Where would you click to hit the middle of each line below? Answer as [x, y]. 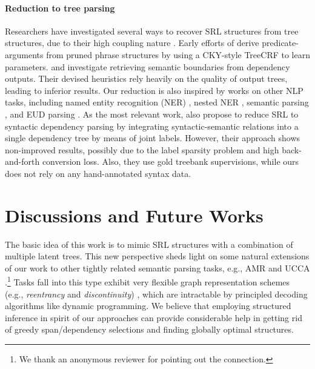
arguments [24, 54]
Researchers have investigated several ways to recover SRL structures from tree [152, 31]
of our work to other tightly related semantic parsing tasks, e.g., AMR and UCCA [157, 268]
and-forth [22, 161]
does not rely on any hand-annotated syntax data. [98, 173]
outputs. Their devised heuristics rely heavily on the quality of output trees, [146, 78]
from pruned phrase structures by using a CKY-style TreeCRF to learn [178, 54]
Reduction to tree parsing [60, 8]
